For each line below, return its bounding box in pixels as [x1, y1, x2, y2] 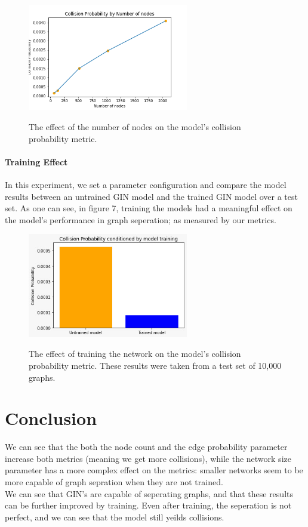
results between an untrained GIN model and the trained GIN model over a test [5, 190, 298, 202]
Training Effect [5, 155, 68, 168]
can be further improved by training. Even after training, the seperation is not [5, 499, 292, 511]
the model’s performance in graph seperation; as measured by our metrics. [5, 213, 276, 226]
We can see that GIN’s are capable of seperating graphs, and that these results [5, 487, 293, 500]
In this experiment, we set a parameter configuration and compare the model [5, 178, 287, 190]
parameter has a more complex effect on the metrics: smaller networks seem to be [5, 464, 303, 476]
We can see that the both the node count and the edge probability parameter [5, 440, 288, 453]
